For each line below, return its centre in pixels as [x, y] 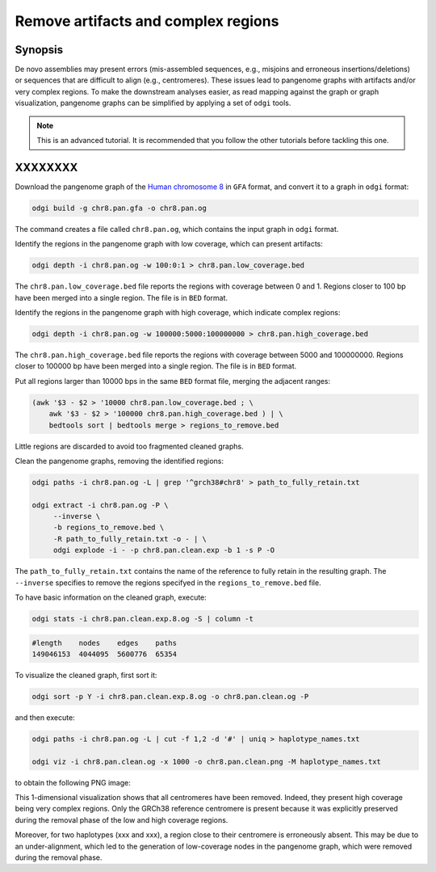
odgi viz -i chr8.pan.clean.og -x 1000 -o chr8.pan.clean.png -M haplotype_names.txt [206, 761]
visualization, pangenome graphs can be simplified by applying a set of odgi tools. [153, 103]
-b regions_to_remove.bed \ [109, 528]
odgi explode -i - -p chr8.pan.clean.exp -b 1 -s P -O [164, 550]
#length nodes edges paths [105, 643]
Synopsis [39, 50]
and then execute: [45, 717]
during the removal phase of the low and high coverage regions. [122, 819]
